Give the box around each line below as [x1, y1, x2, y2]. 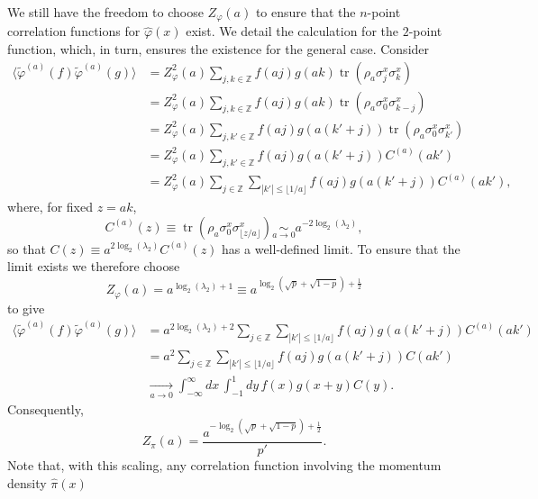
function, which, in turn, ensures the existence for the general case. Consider [7, 40, 430, 59]
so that [7, 239, 46, 258]
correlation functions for [7, 22, 141, 41]
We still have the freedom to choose [7, 3, 204, 21]
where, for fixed [7, 197, 93, 216]
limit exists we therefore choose [7, 257, 180, 276]
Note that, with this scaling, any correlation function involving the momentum [7, 455, 442, 474]
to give [7, 298, 45, 317]
